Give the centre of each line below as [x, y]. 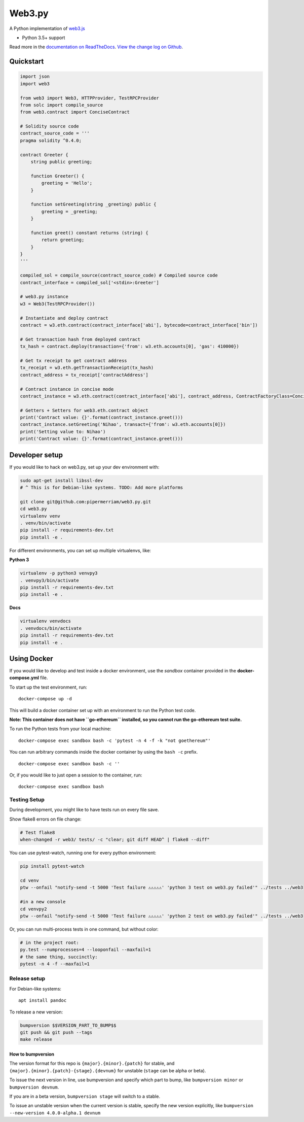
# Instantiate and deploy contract [64, 318]
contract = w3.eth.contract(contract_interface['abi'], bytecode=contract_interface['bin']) [139, 325]
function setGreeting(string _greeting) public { [93, 205]
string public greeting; [62, 162]
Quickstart [27, 62]
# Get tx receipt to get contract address [73, 361]
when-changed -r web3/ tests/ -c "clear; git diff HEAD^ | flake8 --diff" [115, 840]
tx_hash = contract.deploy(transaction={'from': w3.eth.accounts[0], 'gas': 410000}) [129, 347]
